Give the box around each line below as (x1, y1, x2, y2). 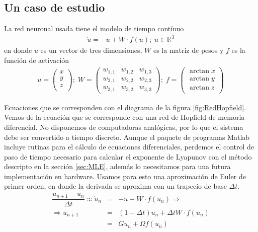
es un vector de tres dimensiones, (40, 45, 142, 55)
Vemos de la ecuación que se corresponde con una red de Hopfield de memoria (4, 112, 245, 122)
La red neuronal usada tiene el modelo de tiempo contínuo (4, 23, 184, 34)
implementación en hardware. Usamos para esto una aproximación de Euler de (4, 171, 246, 181)
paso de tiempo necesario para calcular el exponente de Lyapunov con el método (4, 151, 252, 162)
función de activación (4, 54, 69, 65)
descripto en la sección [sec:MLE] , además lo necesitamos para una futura (4, 161, 231, 172)
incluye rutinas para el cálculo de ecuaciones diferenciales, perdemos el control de (4, 141, 254, 152)
